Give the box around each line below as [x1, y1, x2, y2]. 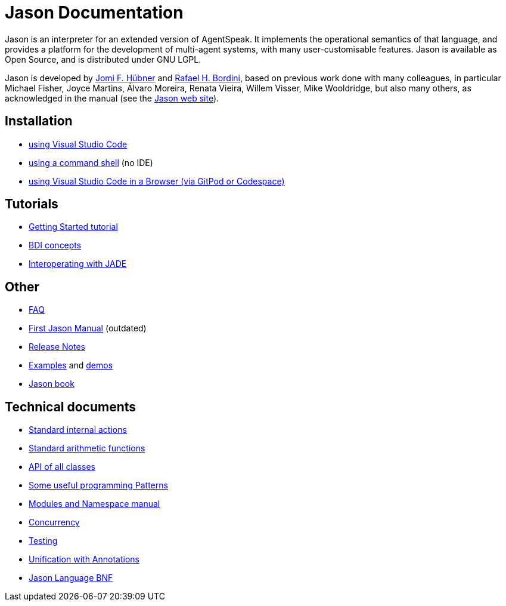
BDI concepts [29, 240, 82, 251]
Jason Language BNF [29, 573, 113, 583]
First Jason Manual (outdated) [29, 323, 147, 334]
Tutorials [5, 196, 58, 212]
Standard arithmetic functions [29, 443, 145, 454]
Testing [29, 536, 58, 546]
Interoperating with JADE [29, 259, 127, 269]
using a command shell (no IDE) [29, 157, 153, 168]
